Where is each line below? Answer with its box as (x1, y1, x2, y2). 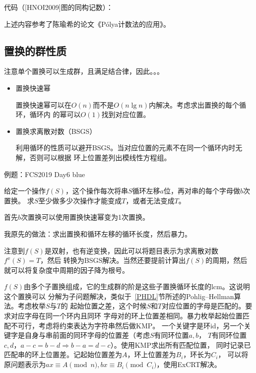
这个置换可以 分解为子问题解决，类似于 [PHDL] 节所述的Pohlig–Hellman (4, 291, 234, 301)
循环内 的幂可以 (29, 109, 81, 120)
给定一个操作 (4, 186, 46, 196)
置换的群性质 (4, 43, 66, 58)
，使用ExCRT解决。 (156, 359, 221, 370)
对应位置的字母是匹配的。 (162, 301, 246, 311)
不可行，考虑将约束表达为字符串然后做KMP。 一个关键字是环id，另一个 (10, 320, 244, 330)
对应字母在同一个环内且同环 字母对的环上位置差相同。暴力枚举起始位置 (10, 311, 243, 321)
